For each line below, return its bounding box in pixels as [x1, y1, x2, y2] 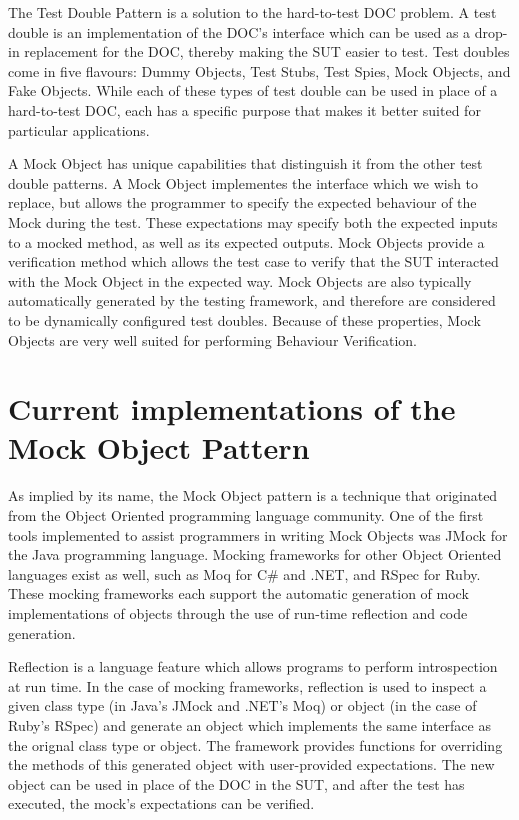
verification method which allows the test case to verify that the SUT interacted [8, 251, 499, 272]
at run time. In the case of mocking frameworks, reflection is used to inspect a [8, 675, 487, 696]
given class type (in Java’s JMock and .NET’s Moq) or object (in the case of [8, 695, 477, 716]
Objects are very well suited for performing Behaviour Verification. [8, 329, 417, 350]
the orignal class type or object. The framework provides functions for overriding [8, 734, 503, 755]
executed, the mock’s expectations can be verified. [8, 793, 315, 814]
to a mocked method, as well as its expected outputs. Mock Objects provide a [8, 231, 485, 252]
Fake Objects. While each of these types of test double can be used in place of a [8, 80, 498, 101]
